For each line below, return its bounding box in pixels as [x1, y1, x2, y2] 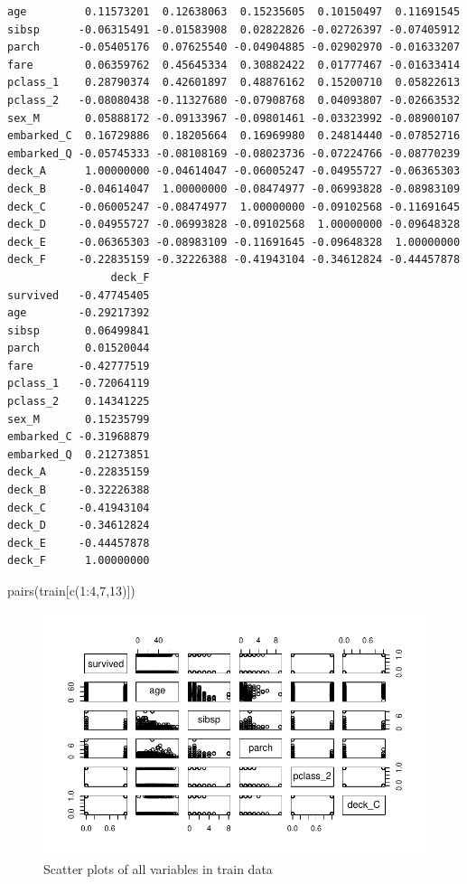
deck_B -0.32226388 [7, 484, 150, 497]
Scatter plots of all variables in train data [43, 860, 273, 878]
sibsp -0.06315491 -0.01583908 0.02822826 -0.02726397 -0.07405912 [7, 23, 461, 36]
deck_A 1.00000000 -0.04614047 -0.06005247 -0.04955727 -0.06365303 [7, 165, 461, 178]
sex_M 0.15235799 [7, 412, 150, 426]
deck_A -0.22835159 [7, 466, 150, 479]
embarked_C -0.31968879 [7, 430, 150, 444]
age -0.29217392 [7, 306, 150, 320]
